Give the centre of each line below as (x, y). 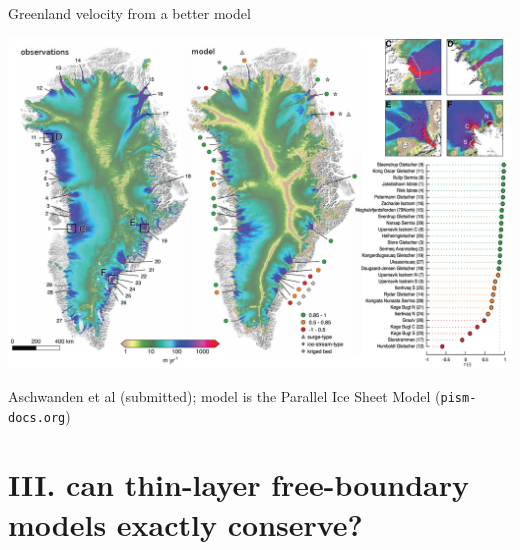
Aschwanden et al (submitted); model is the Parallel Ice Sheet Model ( (224, 395)
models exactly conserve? (185, 523)
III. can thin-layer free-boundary (238, 484)
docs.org (37, 417)
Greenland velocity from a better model (129, 13)
